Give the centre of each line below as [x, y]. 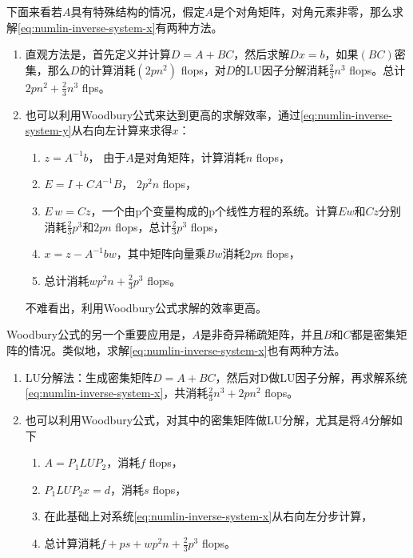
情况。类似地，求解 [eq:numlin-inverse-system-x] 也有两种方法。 [187, 350]
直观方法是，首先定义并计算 [98, 54]
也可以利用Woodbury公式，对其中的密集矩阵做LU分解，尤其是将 [193, 420]
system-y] [48, 130]
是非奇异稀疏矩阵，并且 [262, 334]
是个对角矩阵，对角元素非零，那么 [303, 11]
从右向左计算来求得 [122, 130]
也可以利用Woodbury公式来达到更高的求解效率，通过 [163, 114]
